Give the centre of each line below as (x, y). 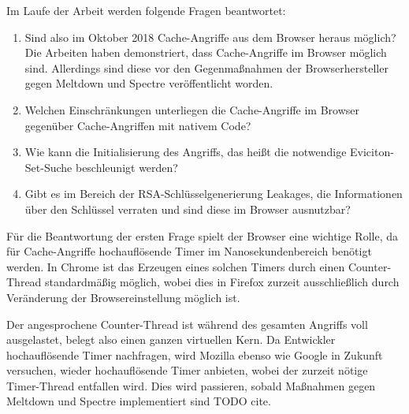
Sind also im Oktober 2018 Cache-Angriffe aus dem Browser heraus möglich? (210, 37)
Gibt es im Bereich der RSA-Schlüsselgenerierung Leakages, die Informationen (214, 194)
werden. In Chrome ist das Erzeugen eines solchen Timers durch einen (176, 266)
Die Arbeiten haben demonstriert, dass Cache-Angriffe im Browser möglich (206, 52)
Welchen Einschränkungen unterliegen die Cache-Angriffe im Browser (192, 109)
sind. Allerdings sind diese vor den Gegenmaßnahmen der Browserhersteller (206, 67)
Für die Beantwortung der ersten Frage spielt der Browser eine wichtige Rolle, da (203, 235)
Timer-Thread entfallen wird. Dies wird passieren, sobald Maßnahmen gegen (191, 385)
